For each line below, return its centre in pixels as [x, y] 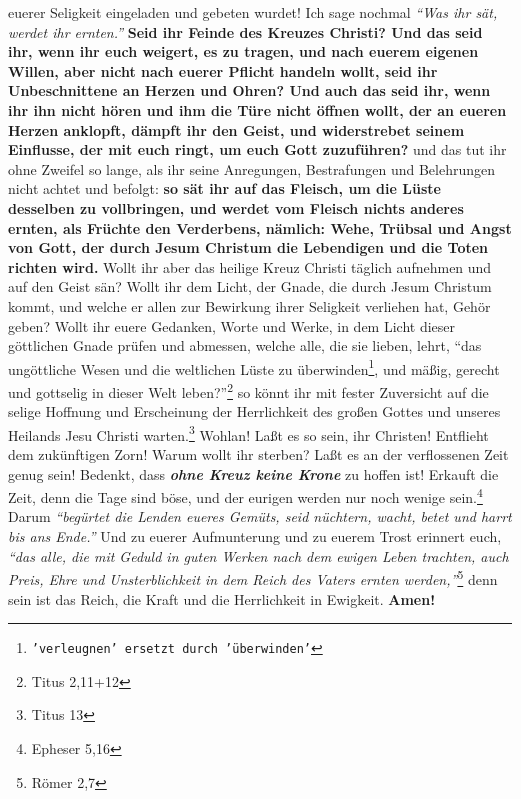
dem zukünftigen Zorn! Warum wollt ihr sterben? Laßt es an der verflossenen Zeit [258, 454]
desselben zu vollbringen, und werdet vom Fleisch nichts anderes [236, 207]
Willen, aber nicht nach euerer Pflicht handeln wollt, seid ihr [223, 70]
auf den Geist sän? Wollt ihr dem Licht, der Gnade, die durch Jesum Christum [250, 286]
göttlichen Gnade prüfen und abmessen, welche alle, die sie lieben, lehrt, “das [245, 345]
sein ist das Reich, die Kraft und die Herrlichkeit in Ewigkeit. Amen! [222, 598]
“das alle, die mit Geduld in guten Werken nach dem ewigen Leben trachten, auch [258, 555]
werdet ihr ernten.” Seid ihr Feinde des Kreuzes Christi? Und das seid [245, 31]
